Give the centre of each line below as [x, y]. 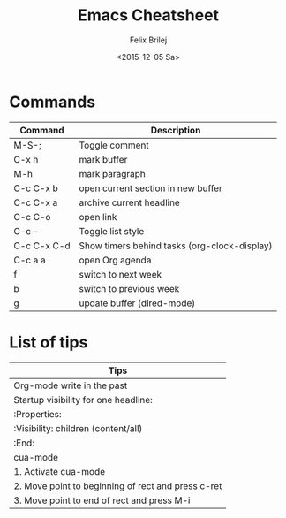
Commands [53, 102]
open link [98, 217]
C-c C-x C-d [42, 246]
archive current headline [130, 202]
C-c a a [30, 260]
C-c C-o [32, 217]
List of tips [49, 342]
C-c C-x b [36, 188]
